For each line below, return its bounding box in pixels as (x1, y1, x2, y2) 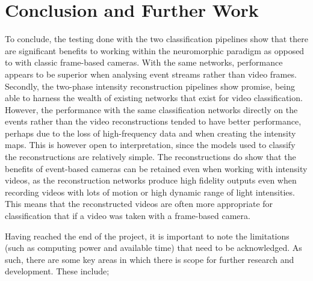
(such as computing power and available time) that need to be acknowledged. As (5, 241, 302, 254)
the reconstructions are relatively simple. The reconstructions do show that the (5, 150, 296, 163)
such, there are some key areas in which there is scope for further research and (5, 253, 294, 265)
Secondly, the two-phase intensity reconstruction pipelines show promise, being (5, 79, 296, 92)
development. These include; (5, 265, 110, 277)
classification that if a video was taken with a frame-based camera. (5, 209, 250, 222)
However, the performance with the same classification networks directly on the (5, 103, 298, 116)
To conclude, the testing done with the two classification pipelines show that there (5, 32, 309, 45)
